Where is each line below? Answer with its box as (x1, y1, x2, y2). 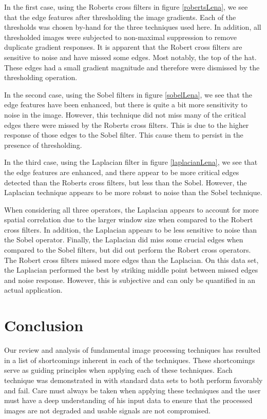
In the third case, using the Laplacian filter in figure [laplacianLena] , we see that (4, 157, 258, 167)
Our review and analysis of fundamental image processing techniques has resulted (4, 345, 261, 355)
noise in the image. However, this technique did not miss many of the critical (4, 109, 246, 120)
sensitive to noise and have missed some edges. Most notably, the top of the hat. (4, 51, 257, 62)
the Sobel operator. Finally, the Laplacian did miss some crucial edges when (4, 234, 243, 245)
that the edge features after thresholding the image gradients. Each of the (4, 11, 236, 22)
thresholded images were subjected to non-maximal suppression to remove (4, 31, 237, 42)
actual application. (4, 284, 63, 295)
